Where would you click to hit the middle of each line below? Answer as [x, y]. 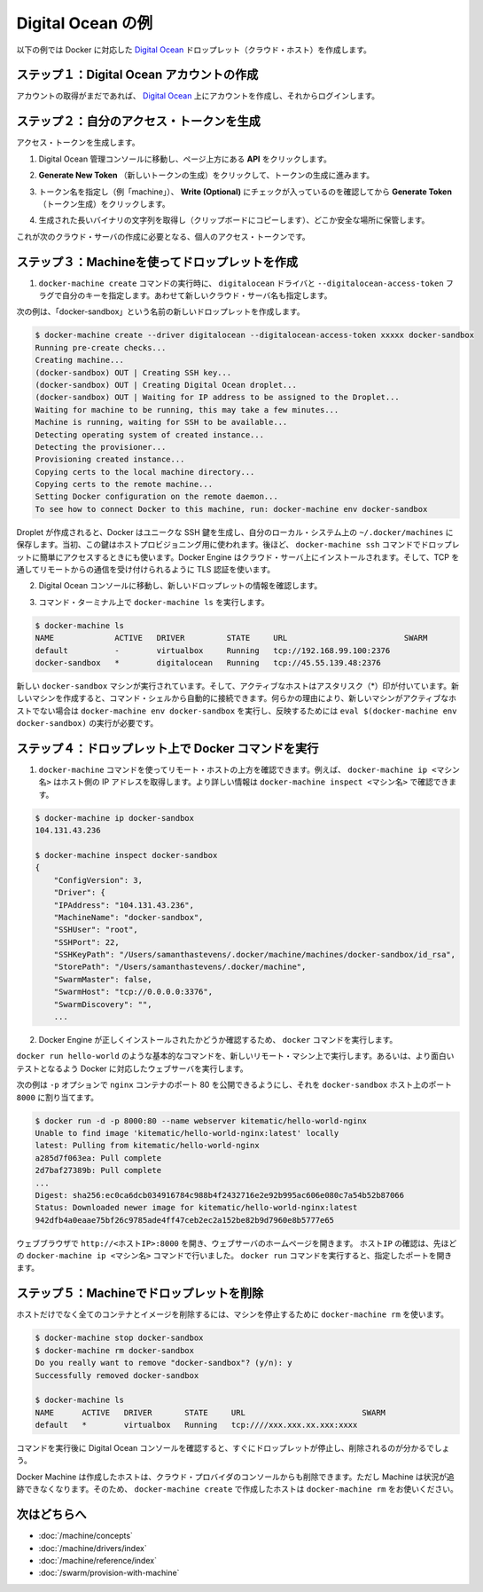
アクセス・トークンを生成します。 [78, 143]
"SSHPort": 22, [86, 942]
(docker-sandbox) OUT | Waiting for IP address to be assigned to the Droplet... [218, 398]
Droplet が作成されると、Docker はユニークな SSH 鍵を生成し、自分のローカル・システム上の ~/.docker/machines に [235, 532]
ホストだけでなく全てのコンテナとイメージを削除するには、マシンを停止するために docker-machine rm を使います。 [233, 1314]
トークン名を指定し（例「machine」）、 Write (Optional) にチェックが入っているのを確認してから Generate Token [245, 192]
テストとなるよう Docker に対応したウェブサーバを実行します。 [132, 1068]
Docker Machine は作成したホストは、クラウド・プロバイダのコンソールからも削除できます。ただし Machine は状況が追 [236, 1477]
